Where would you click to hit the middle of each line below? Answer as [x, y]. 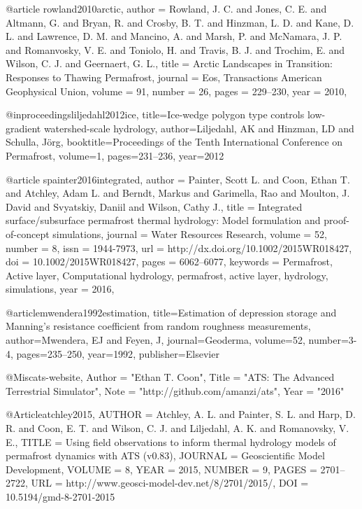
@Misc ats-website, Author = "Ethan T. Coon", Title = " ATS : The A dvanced [170, 377]
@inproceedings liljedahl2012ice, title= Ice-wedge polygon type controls [155, 114]
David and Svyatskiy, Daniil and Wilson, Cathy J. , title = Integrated [154, 206]
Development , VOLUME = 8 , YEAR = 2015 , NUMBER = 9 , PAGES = [161, 469]
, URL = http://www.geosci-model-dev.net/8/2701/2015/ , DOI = [167, 483]
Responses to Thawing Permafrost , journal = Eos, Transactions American [164, 77]
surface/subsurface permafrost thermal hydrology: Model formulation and [163, 220]
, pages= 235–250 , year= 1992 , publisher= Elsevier [115, 353]
